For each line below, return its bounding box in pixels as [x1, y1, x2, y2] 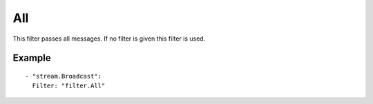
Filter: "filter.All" [32, 82, 106, 90]
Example [12, 52, 51, 64]
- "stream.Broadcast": [25, 72, 102, 80]
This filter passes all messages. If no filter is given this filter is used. [12, 34, 206, 43]
